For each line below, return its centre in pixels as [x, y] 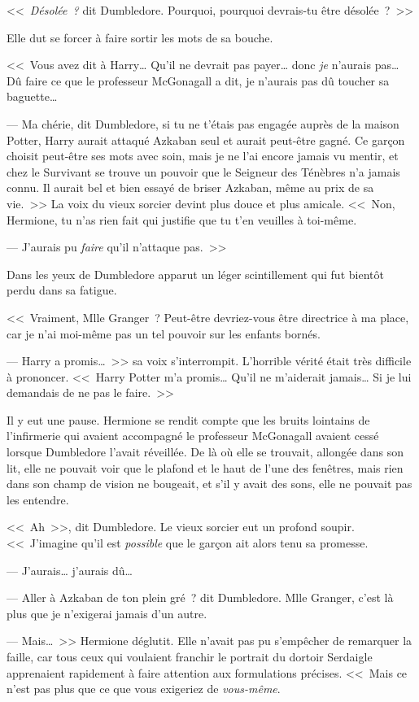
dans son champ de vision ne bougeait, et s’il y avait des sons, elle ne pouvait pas [209, 484]
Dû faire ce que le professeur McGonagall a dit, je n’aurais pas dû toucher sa [198, 80]
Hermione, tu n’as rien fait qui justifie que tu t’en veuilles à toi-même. [182, 219]
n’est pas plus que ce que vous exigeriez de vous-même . [144, 689]
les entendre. [38, 499]
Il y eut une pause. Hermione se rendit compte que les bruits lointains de [188, 419]
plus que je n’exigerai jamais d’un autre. [107, 613]
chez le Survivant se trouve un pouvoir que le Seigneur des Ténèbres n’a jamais [203, 171]
